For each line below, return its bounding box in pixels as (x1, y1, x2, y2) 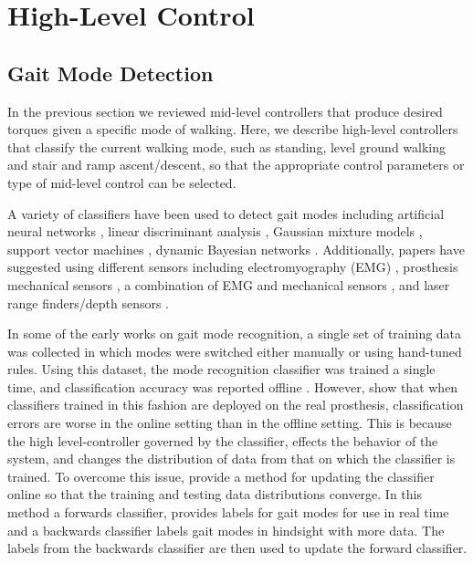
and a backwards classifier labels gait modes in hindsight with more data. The (7, 520, 445, 539)
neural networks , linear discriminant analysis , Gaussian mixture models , (7, 222, 423, 241)
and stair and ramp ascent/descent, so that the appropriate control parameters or (7, 155, 465, 174)
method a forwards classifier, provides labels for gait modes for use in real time (7, 503, 449, 522)
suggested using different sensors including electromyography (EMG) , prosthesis (7, 257, 458, 276)
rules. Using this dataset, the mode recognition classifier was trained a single (7, 360, 436, 379)
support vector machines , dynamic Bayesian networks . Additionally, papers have (7, 239, 465, 258)
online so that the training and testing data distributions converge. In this (7, 485, 422, 504)
